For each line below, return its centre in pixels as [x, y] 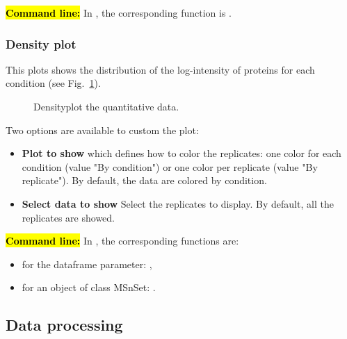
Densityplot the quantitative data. [106, 106]
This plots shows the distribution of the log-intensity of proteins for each [160, 69]
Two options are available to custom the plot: [102, 130]
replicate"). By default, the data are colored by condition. [144, 180]
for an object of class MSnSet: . [89, 287]
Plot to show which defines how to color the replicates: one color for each [181, 153]
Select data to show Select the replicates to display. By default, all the [178, 203]
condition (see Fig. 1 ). [53, 83]
